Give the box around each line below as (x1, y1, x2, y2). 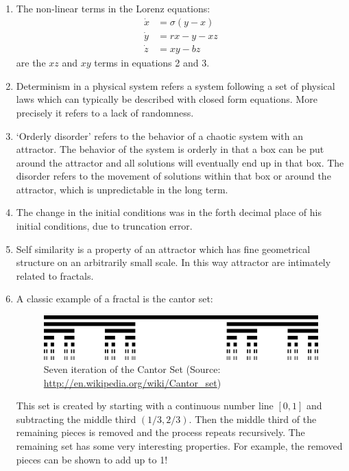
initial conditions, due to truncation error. (16, 219, 193, 233)
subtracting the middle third (16, 411, 136, 426)
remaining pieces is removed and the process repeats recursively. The (16, 425, 305, 439)
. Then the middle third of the (189, 411, 317, 426)
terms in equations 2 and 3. (94, 56, 210, 70)
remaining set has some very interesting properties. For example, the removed (16, 439, 343, 453)
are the (16, 56, 46, 70)
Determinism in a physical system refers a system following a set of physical (16, 78, 335, 93)
